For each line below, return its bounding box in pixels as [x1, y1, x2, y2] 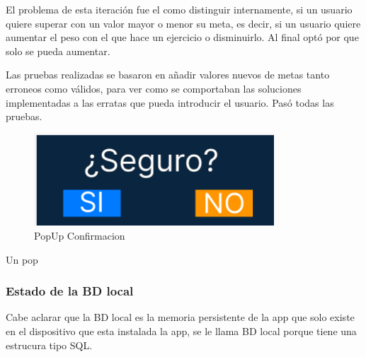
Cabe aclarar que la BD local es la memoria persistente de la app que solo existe [6, 310, 355, 324]
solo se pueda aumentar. [6, 43, 110, 58]
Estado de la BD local [6, 282, 134, 300]
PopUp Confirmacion [34, 228, 125, 243]
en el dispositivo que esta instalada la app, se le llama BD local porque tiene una [6, 324, 357, 339]
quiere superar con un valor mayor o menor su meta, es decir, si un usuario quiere [6, 16, 361, 30]
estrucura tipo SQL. [6, 337, 93, 352]
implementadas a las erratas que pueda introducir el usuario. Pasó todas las [6, 95, 334, 110]
